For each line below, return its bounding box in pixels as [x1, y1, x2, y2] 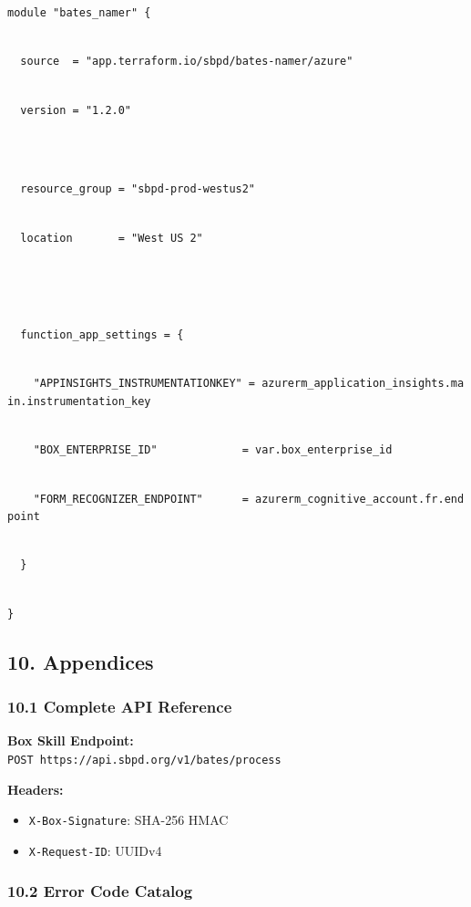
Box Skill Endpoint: [7, 731, 134, 750]
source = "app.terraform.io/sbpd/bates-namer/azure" [20, 55, 353, 68]
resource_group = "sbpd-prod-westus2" [20, 182, 256, 196]
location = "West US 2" [20, 231, 203, 245]
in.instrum [7, 395, 73, 408]
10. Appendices [7, 647, 154, 675]
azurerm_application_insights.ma [261, 377, 465, 391]
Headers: [7, 779, 64, 798]
